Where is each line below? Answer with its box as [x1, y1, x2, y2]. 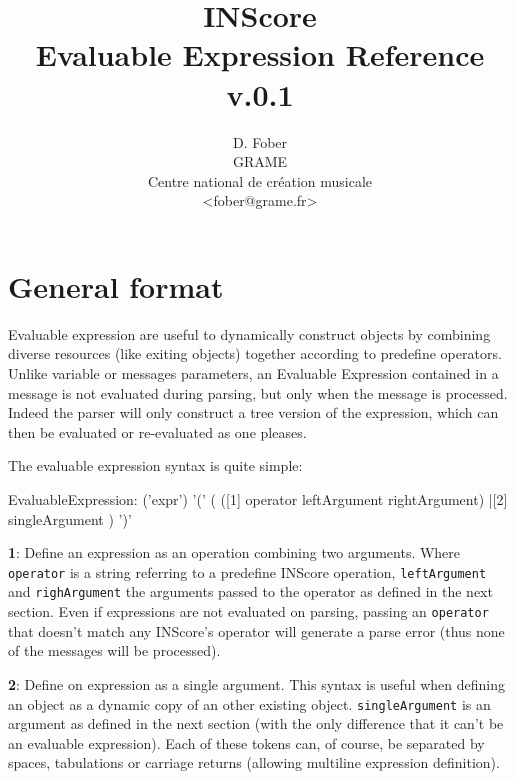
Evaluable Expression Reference [35, 34, 485, 75]
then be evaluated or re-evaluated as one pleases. [8, 421, 307, 442]
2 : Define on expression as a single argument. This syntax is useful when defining [8, 673, 505, 694]
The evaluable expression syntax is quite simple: [8, 455, 303, 476]
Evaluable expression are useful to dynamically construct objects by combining [8, 323, 491, 344]
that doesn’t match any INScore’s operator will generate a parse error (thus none [8, 620, 505, 641]
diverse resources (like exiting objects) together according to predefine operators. [8, 343, 502, 364]
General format [8, 265, 224, 306]
